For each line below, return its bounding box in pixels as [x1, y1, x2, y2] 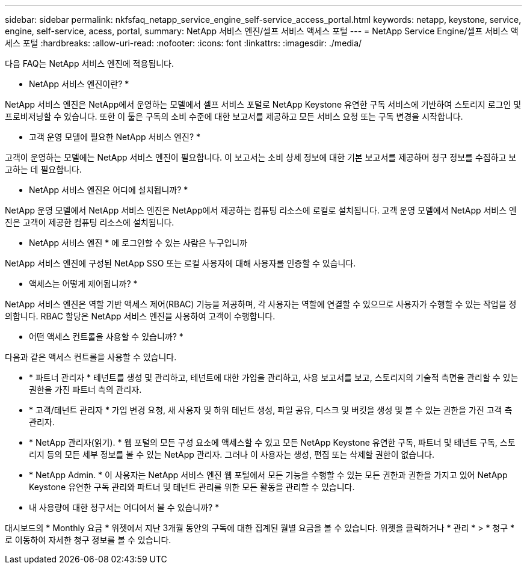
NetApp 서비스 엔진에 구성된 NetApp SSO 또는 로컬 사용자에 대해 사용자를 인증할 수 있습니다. [5, 258, 356, 268]
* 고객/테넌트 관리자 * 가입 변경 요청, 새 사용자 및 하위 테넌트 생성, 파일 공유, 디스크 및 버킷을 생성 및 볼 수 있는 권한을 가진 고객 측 [29, 405, 513, 415]
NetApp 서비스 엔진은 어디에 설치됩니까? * [29, 185, 188, 195]
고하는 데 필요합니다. [5, 164, 82, 174]
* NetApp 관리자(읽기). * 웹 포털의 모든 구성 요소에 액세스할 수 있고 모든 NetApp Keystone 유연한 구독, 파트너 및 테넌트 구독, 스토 [29, 437, 516, 448]
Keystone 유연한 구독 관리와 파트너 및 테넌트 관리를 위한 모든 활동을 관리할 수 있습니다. [29, 482, 355, 492]
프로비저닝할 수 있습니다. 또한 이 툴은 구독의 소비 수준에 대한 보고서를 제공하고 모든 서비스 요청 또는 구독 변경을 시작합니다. [5, 111, 463, 121]
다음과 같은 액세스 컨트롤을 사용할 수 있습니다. [5, 352, 177, 362]
